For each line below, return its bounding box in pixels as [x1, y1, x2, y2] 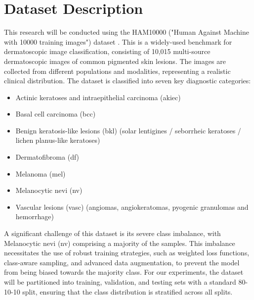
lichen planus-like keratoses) [15, 135, 100, 145]
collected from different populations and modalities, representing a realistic [4, 65, 231, 76]
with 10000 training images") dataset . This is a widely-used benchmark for [4, 36, 232, 47]
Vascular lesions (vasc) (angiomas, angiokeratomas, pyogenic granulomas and [15, 201, 249, 212]
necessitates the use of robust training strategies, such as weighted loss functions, [4, 247, 250, 258]
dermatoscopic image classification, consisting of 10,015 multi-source [4, 46, 211, 57]
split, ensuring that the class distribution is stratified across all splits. [22, 286, 233, 297]
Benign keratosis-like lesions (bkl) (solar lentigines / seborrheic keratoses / [15, 125, 241, 135]
